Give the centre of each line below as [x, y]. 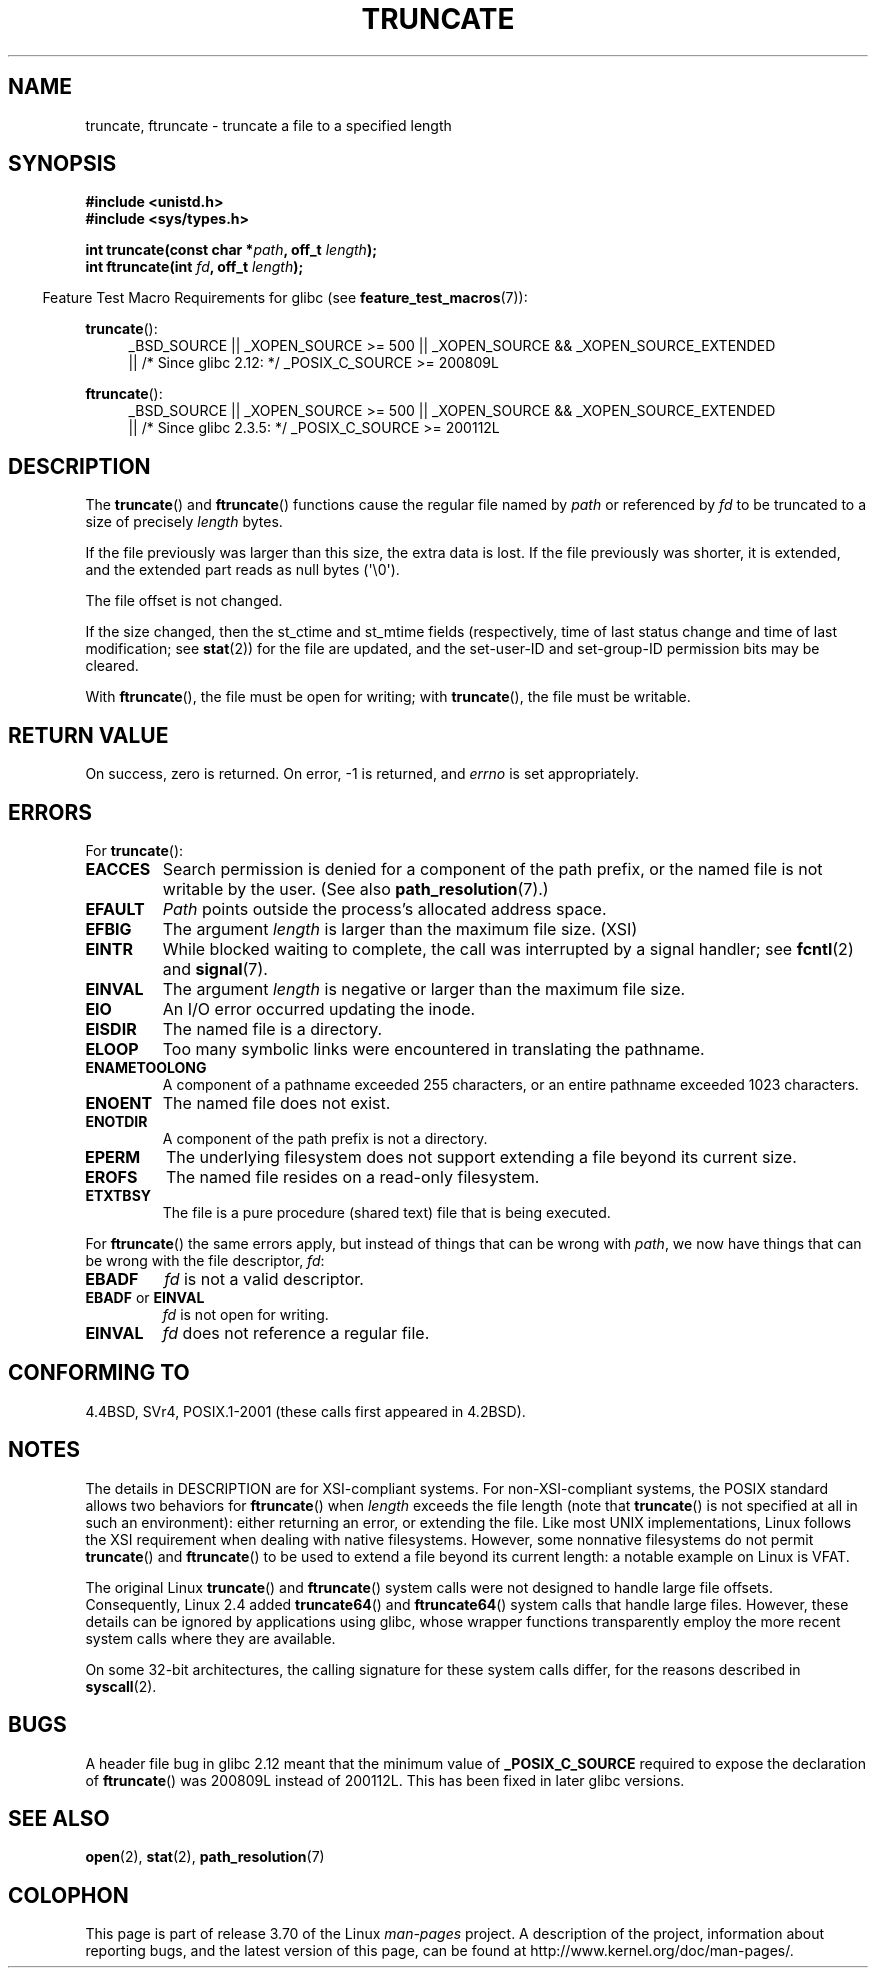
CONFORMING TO [99, 1373]
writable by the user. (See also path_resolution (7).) [355, 888]
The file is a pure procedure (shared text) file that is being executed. [386, 1212]
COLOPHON [68, 1895]
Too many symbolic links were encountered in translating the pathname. [433, 1048]
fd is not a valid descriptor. [264, 1278]
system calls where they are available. [210, 1638]
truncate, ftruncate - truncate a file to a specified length [268, 125]
